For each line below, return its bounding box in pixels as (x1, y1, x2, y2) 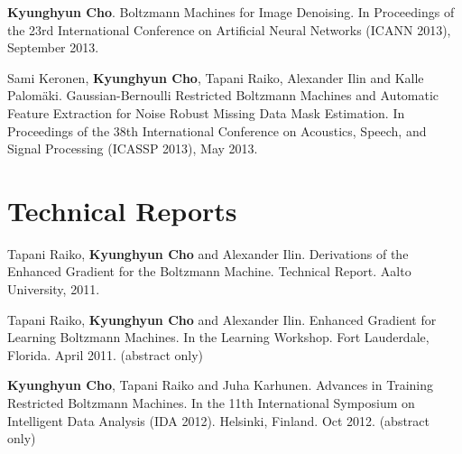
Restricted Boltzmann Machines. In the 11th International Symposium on (7, 394, 415, 412)
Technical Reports (7, 191, 237, 228)
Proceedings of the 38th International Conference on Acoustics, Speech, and (7, 121, 427, 140)
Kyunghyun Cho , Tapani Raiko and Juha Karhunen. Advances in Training (7, 375, 433, 394)
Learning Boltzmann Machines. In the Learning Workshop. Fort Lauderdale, (7, 328, 430, 347)
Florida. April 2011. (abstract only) (7, 345, 204, 364)
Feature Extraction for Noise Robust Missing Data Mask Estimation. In (7, 103, 405, 122)
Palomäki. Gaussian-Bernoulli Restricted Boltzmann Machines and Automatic (7, 86, 439, 105)
